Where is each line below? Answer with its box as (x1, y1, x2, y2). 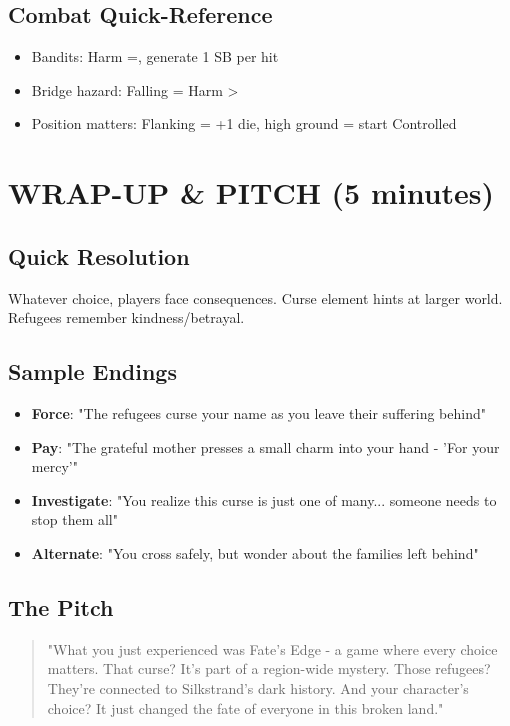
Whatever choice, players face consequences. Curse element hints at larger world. (8, 287, 503, 308)
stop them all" (31, 509, 118, 530)
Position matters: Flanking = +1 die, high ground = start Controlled (31, 113, 457, 134)
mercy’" (31, 456, 78, 477)
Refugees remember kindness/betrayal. (8, 307, 245, 328)
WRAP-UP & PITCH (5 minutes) (8, 172, 495, 213)
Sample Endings (8, 356, 177, 387)
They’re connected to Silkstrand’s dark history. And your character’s (47, 677, 469, 698)
